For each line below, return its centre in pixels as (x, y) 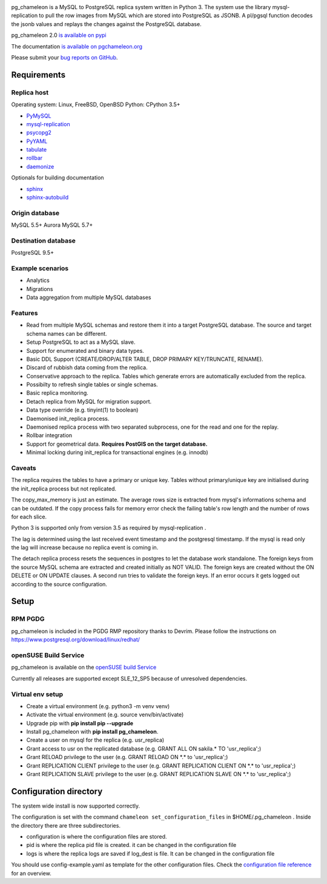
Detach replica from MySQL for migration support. (89, 401)
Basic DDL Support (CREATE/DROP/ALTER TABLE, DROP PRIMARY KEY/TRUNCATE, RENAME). (145, 359)
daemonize (40, 166)
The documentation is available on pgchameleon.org (77, 46)
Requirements (38, 75)
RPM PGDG (28, 619)
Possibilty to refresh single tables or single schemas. (92, 384)
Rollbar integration (49, 435)
